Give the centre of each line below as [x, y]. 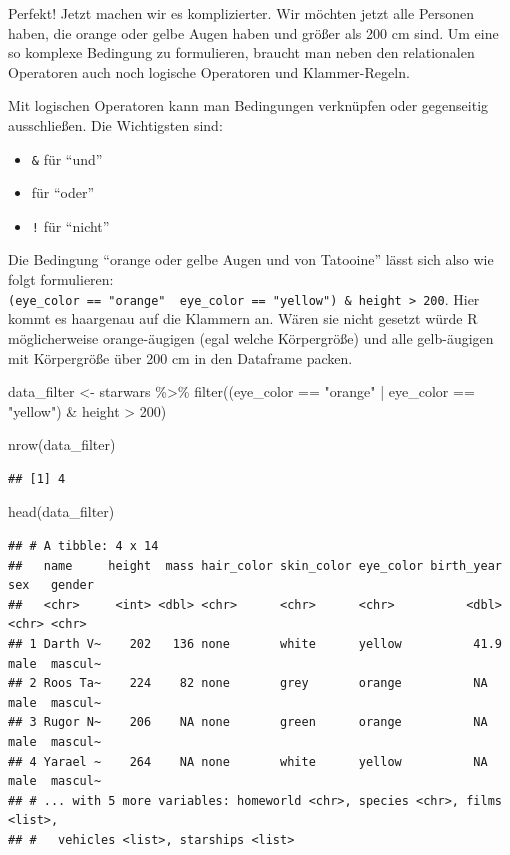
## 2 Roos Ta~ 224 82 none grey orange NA [248, 683]
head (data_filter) [61, 511]
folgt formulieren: [61, 279]
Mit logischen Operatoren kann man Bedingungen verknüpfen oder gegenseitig [248, 105]
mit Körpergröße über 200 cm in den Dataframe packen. [180, 357]
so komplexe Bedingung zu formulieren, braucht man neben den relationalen [241, 52]
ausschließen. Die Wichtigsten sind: [115, 124]
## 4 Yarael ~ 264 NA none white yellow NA [248, 761]
